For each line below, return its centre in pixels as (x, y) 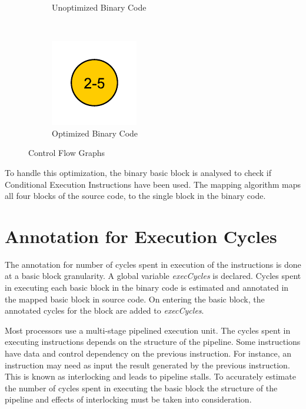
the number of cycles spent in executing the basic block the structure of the (141, 388)
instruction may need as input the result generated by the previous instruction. (147, 365)
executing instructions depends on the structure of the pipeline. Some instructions (153, 342)
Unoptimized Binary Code (99, 7)
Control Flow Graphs (66, 153)
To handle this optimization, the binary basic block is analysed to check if (138, 172)
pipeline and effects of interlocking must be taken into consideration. (128, 399)
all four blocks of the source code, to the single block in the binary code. (135, 196)
